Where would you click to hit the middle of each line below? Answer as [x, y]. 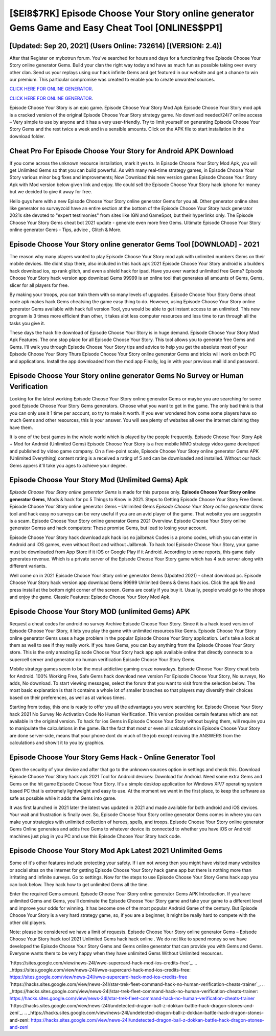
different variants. [28, 566]
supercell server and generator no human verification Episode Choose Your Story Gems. [102, 659]
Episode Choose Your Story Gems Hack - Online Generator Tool [112, 757]
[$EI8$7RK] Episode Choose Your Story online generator [132, 13]
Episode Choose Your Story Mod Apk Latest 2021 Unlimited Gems [116, 851]
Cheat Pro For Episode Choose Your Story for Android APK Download [121, 151]
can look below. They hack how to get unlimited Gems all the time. [79, 884]
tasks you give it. [27, 323]
